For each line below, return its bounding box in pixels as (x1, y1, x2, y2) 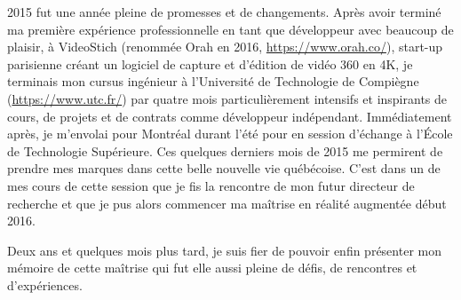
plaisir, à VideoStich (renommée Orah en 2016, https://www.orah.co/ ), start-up (7, 37, 443, 56)
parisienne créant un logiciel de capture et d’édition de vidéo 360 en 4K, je (7, 54, 413, 73)
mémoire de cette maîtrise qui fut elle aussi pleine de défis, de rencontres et (7, 258, 417, 277)
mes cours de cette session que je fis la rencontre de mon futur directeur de (7, 176, 415, 194)
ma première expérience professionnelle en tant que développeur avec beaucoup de (7, 20, 454, 38)
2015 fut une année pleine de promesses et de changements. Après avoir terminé (7, 3, 441, 20)
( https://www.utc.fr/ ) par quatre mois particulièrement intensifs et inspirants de (7, 89, 448, 107)
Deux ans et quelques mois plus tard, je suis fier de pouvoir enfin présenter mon (7, 241, 441, 259)
